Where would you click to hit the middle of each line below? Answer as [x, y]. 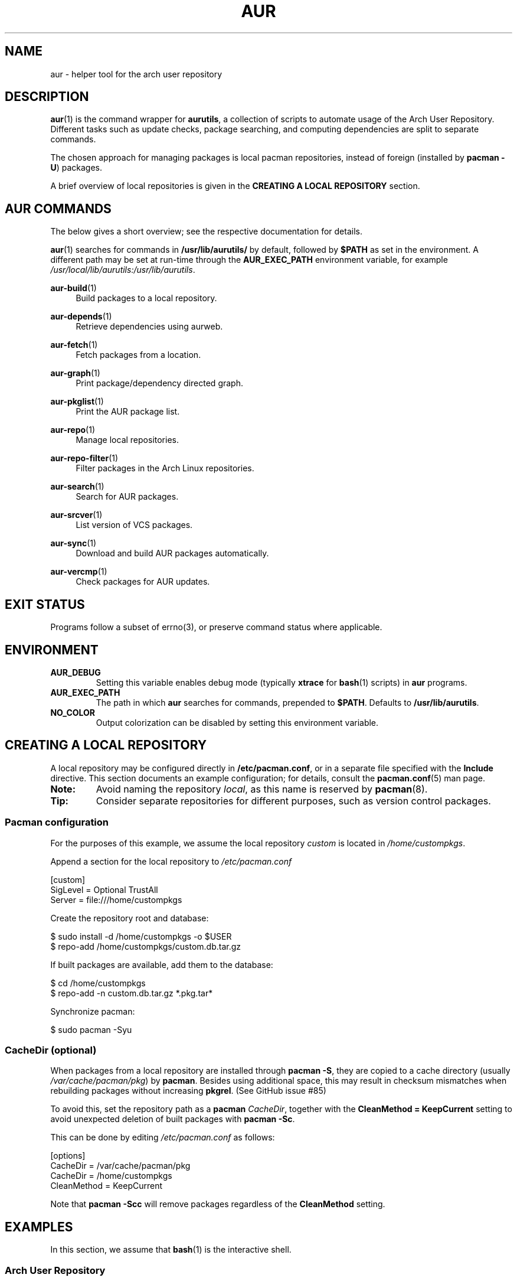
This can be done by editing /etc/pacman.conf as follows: [163, 1137]
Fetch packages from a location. [138, 355]
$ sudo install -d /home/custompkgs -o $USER [141, 936]
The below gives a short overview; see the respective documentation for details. [206, 232]
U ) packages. [76, 168]
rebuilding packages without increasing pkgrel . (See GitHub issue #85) [188, 1091]
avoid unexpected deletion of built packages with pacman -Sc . [173, 1119]
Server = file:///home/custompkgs [116, 899]
